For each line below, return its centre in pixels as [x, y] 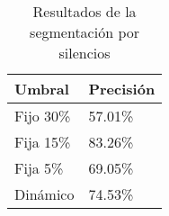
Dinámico [44, 194]
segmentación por [85, 32]
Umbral [42, 89]
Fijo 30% [43, 116]
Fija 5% [39, 168]
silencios [84, 53]
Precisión [122, 89]
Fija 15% [43, 142]
